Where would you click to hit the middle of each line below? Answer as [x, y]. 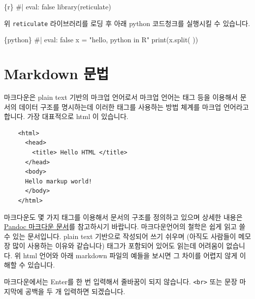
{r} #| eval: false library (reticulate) [58, 6]
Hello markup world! [58, 181]
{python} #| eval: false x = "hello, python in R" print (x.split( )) [101, 40]
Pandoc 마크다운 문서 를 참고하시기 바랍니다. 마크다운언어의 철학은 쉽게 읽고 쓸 [125, 226]
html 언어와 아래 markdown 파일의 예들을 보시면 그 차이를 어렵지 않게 [130, 255]
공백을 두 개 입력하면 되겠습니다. [75, 291]
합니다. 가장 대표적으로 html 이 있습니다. [66, 116]
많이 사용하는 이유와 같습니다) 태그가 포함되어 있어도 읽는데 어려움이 [118, 246]
